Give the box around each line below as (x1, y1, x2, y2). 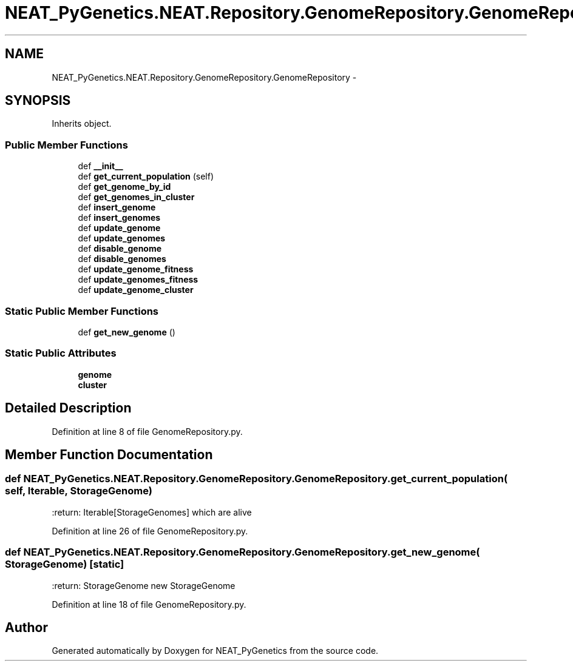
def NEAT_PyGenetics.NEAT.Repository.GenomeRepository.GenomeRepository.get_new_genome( (5, 546, 480, 559)
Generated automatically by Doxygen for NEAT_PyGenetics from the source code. (52, 645, 379, 656)
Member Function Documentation (5, 446, 213, 462)
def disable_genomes (78, 254, 166, 264)
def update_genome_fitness (78, 264, 194, 275)
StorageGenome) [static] (5, 558, 124, 571)
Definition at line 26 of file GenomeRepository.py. (52, 525, 248, 536)
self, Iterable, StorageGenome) (5, 485, 152, 497)
